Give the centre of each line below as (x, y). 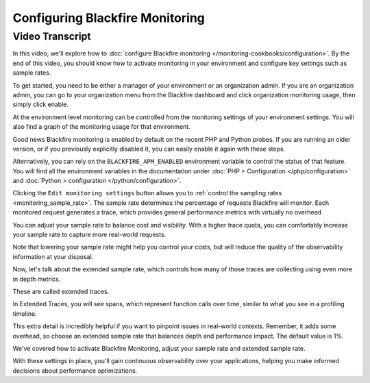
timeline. (25, 313)
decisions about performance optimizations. (75, 371)
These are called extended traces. (61, 291)
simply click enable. (40, 104)
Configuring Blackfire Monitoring (109, 18)
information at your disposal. (53, 256)
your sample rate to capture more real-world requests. (89, 235)
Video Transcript (52, 36)
